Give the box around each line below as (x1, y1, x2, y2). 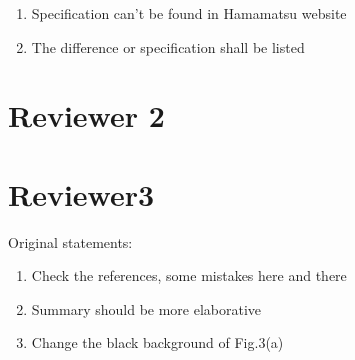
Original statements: (8, 231, 133, 252)
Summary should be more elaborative (31, 298, 262, 319)
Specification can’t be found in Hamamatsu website (31, 3, 347, 23)
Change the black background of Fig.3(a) (31, 332, 284, 353)
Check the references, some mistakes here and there (31, 265, 347, 286)
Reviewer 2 (8, 95, 165, 136)
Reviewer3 (8, 173, 155, 214)
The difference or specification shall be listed (31, 36, 305, 57)
